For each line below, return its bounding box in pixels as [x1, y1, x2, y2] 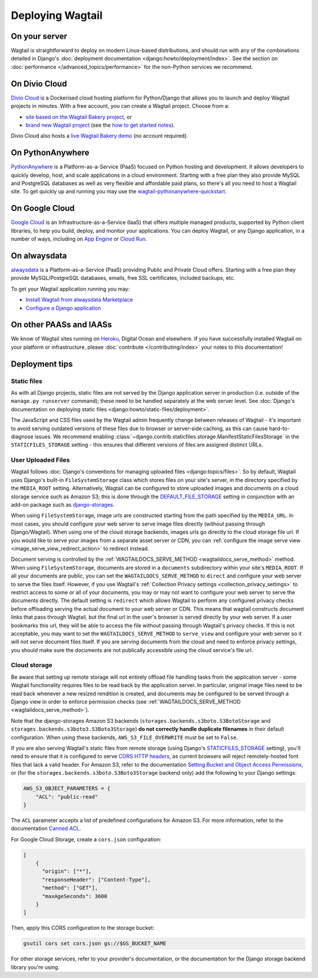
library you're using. [11, 963, 60, 970]
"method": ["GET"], [42, 884, 98, 891]
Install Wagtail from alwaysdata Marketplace [25, 296, 133, 303]
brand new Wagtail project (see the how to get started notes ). [25, 121, 175, 128]
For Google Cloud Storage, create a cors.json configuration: [11, 835, 162, 842]
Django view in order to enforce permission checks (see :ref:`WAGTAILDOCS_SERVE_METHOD [11, 698, 241, 705]
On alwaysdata [11, 250, 67, 260]
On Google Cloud [11, 203, 75, 213]
